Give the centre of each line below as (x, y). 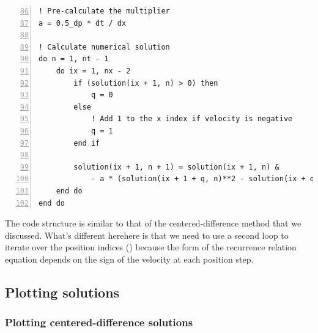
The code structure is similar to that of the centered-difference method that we (153, 223)
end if (87, 143)
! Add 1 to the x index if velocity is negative (192, 119)
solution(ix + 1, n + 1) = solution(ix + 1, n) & (176, 167)
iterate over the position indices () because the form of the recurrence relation (151, 247)
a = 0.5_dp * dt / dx (83, 23)
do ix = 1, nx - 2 (93, 71)
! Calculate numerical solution (104, 47)
